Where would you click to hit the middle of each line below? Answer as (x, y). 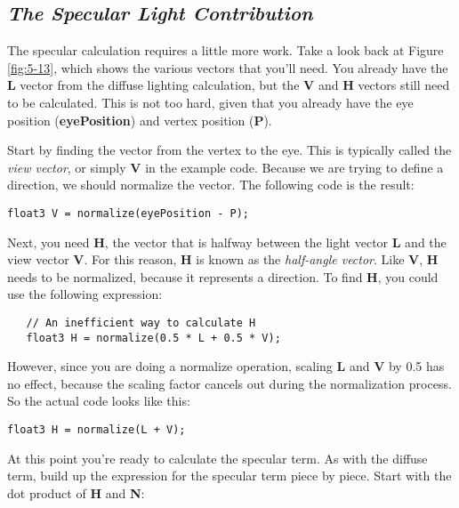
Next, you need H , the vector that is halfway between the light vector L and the (227, 242)
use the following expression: (85, 294)
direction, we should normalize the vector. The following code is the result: (211, 185)
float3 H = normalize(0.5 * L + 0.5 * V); (153, 338)
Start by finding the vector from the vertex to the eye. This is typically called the (229, 150)
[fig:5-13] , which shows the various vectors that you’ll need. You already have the (228, 67)
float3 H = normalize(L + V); (97, 430)
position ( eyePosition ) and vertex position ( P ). (140, 120)
